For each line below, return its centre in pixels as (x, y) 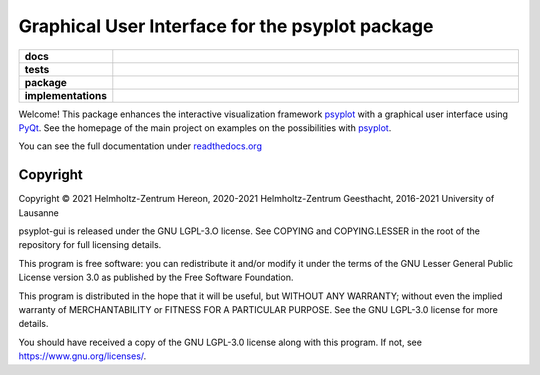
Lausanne (39, 212)
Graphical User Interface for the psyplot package (226, 26)
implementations (65, 95)
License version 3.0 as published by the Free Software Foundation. (156, 277)
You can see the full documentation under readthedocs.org (140, 146)
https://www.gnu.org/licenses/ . (82, 356)
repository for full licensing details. (90, 245)
